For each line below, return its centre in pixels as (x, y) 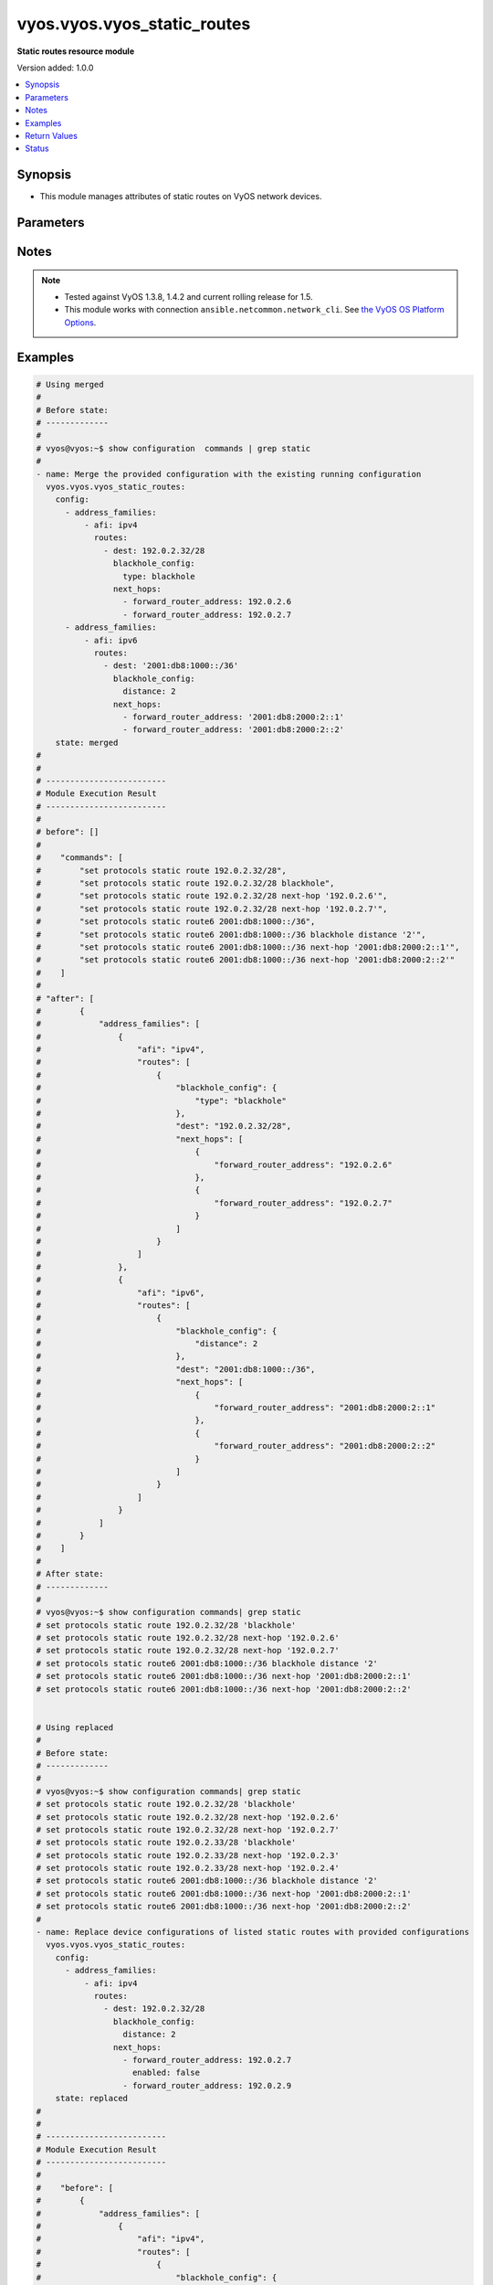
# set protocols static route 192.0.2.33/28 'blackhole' (166, 1843)
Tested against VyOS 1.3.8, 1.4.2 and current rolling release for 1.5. (189, 297)
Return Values (51, 135)
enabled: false (167, 2073)
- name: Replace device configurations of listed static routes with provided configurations (253, 1932)
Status (37, 149)
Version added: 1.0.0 (55, 68)
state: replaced (91, 2099)
